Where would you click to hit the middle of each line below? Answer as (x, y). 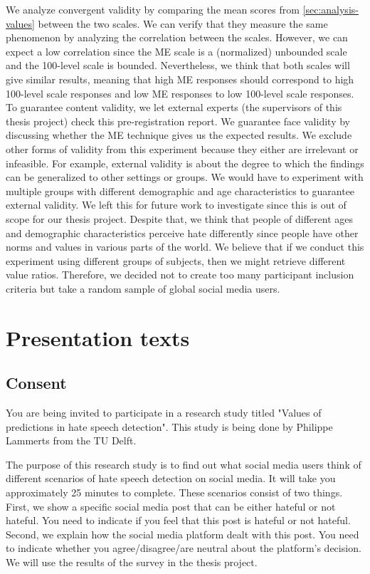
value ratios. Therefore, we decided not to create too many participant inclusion (180, 275)
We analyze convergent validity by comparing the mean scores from (153, 9)
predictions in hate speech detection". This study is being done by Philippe (169, 426)
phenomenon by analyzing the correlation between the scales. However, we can (177, 37)
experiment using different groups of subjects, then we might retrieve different (176, 260)
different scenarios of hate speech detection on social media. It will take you (171, 478)
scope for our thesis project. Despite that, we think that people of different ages (179, 218)
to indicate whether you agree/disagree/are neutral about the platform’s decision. (184, 548)
